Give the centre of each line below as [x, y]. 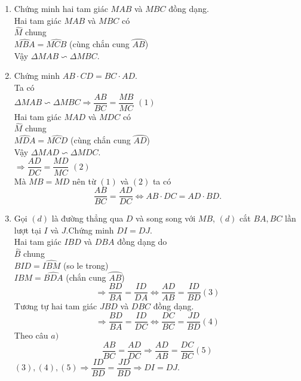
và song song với [166, 218]
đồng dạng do [142, 242]
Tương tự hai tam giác [56, 306]
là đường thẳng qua [87, 218]
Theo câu [31, 335]
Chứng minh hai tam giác [61, 8]
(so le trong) [86, 265]
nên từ [84, 181]
